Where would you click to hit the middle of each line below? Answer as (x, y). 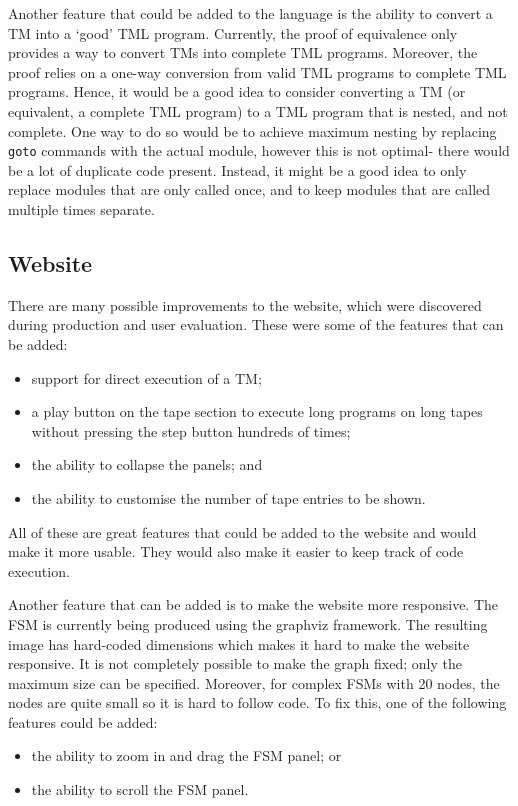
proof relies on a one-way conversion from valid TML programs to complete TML (257, 71)
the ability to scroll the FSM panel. (140, 789)
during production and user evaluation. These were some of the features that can (256, 324)
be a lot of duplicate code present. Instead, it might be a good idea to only (237, 169)
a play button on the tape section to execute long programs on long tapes (257, 411)
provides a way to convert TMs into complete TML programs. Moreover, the (243, 52)
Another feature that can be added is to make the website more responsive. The (253, 604)
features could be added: (83, 721)
